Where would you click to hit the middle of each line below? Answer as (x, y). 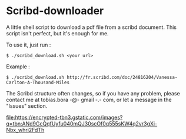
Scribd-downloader (55, 11)
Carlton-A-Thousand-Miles (38, 82)
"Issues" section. (27, 106)
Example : (18, 67)
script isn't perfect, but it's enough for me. (57, 33)
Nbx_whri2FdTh (25, 130)
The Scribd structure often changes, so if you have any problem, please (93, 93)
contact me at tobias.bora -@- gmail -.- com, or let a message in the (89, 100)
